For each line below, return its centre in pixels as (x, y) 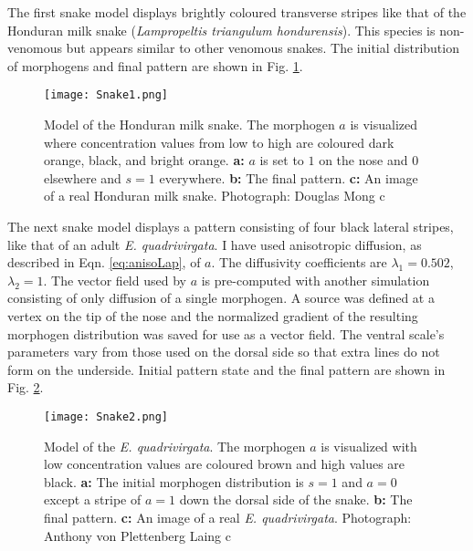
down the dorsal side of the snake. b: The (296, 499)
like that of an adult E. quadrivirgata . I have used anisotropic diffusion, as (215, 244)
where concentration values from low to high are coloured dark (219, 142)
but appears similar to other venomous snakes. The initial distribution (263, 48)
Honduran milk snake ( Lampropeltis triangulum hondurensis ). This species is (221, 30)
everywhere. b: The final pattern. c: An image (289, 177)
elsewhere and (83, 177)
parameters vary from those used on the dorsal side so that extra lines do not (224, 352)
